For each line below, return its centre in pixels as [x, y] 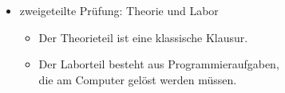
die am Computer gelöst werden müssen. [138, 79]
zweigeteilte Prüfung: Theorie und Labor [119, 10]
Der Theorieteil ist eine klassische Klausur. [143, 37]
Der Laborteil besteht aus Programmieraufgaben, [159, 64]
